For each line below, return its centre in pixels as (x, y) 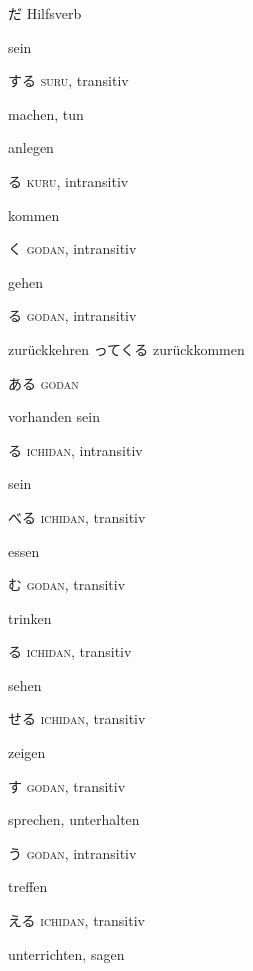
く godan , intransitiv (72, 248)
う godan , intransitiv (72, 852)
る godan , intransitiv (72, 315)
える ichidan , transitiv (76, 920)
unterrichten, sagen (66, 953)
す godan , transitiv (67, 785)
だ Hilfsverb (45, 13)
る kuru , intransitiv (68, 180)
